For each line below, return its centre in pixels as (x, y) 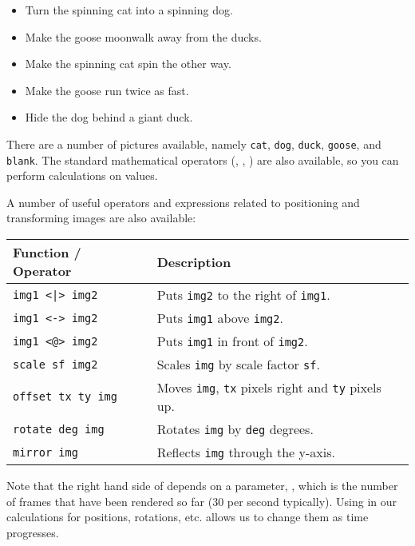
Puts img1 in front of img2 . (232, 341)
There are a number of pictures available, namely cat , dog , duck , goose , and (194, 143)
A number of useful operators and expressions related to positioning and (183, 202)
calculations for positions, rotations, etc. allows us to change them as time (188, 517)
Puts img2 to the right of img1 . (243, 295)
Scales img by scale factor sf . (238, 365)
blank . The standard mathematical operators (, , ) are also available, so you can (203, 159)
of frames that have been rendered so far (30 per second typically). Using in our (202, 501)
